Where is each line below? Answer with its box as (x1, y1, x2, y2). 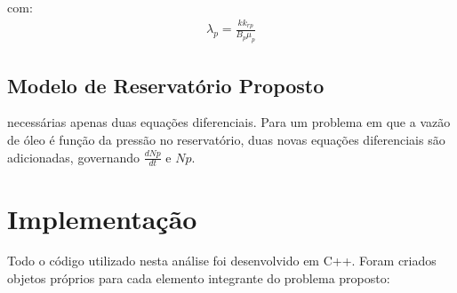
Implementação (7, 200, 197, 236)
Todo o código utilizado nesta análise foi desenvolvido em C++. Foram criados (7, 251, 437, 270)
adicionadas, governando (7, 147, 140, 166)
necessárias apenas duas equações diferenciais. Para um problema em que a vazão (7, 113, 451, 131)
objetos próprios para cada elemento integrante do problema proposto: (7, 269, 390, 288)
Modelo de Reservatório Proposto (7, 71, 325, 99)
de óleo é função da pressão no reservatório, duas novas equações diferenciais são (7, 130, 445, 148)
